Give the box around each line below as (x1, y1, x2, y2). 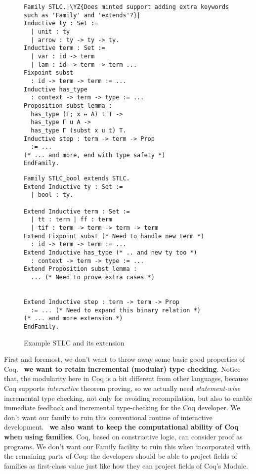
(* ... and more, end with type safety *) (24, 151, 166, 159)
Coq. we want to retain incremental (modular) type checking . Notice (4, 363, 241, 374)
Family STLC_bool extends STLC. (24, 175, 130, 182)
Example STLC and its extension (24, 337, 125, 347)
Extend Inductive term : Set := (24, 208, 130, 215)
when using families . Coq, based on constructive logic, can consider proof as (4, 431, 243, 441)
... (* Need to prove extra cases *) (31, 274, 155, 281)
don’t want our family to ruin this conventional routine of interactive (4, 412, 213, 422)
